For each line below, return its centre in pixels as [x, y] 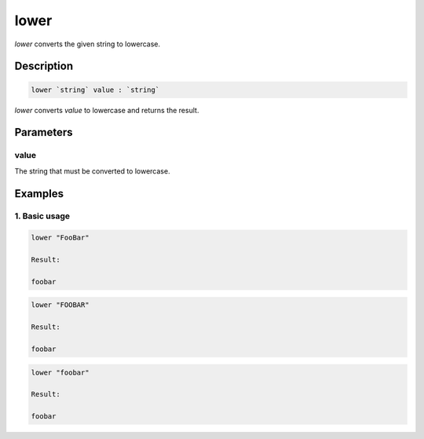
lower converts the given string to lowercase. [88, 44]
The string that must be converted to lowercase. [92, 171]
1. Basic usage [42, 216]
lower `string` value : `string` [95, 90]
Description [44, 66]
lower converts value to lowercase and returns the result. [107, 110]
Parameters [44, 132]
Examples [39, 194]
